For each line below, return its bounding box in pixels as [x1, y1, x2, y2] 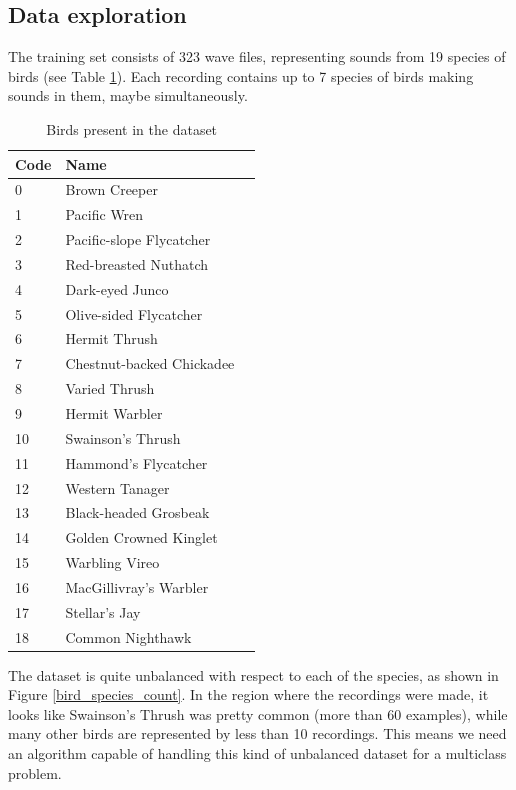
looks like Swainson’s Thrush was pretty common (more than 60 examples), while [8, 703, 508, 724]
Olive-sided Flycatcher [65, 303, 203, 324]
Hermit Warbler [65, 403, 163, 424]
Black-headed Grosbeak [65, 502, 210, 523]
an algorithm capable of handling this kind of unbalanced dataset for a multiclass [8, 743, 507, 764]
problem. [8, 762, 62, 783]
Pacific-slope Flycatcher [65, 229, 211, 250]
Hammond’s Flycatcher [65, 452, 208, 473]
